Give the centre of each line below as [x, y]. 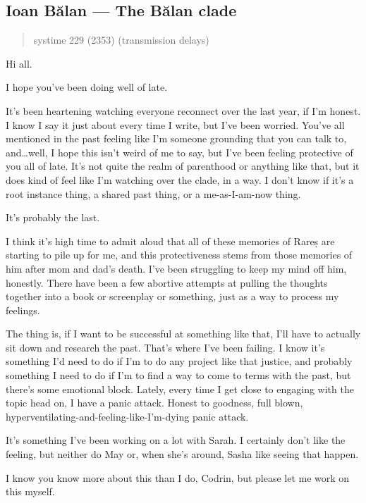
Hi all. [19, 63]
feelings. [23, 310]
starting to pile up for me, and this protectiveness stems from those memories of [179, 255]
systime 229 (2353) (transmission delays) [121, 40]
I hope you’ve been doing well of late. [87, 87]
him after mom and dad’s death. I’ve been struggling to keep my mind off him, [176, 268]
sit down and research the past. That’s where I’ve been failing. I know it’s [165, 347]
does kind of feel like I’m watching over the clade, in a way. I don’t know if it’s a [180, 179]
